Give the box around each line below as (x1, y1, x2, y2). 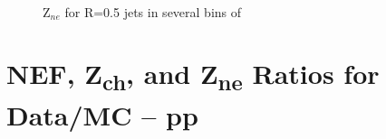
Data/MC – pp (6, 96, 198, 133)
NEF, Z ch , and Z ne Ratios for (6, 55, 380, 97)
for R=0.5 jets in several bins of (64, 2, 242, 21)
